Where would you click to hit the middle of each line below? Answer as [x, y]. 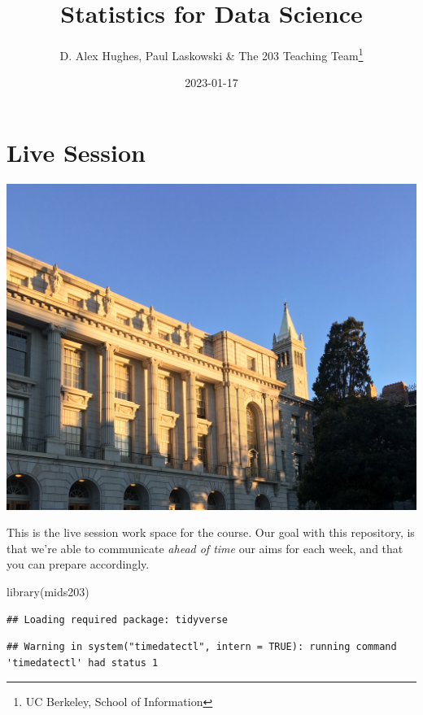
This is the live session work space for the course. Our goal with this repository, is [211, 532]
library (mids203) [48, 591]
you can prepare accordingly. [78, 564]
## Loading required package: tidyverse [118, 619]
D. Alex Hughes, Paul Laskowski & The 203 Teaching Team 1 [211, 54]
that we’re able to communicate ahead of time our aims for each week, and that [205, 548]
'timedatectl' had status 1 [83, 663]
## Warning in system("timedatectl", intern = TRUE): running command [202, 647]
